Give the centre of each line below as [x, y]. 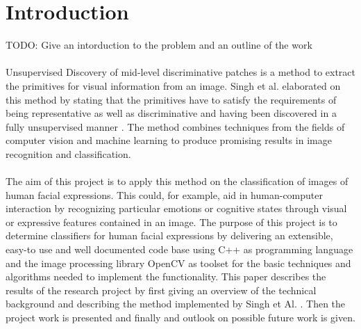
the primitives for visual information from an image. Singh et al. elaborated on [173, 85]
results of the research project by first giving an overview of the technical [161, 290]
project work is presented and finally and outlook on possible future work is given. [180, 317]
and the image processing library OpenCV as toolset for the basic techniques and [178, 263]
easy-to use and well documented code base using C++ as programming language [179, 249]
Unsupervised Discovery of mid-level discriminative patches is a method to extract [180, 72]
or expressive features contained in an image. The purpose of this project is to [171, 222]
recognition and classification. [68, 153]
